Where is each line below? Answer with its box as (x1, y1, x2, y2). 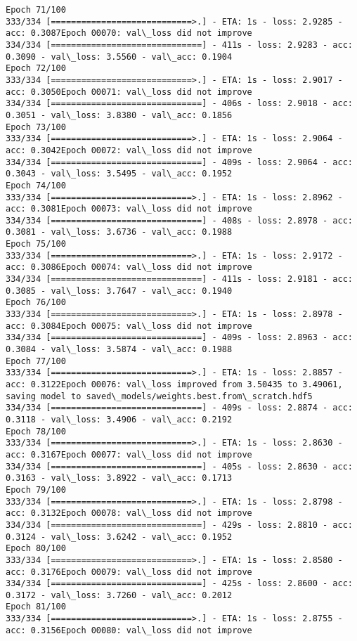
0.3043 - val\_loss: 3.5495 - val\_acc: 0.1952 (6, 169, 233, 179)
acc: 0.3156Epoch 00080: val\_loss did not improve (6, 625, 252, 635)
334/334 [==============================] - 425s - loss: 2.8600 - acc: (6, 578, 353, 589)
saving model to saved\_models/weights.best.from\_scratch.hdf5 (6, 391, 313, 401)
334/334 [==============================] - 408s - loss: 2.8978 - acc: (6, 215, 353, 226)
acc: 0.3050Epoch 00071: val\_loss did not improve (6, 86, 252, 97)
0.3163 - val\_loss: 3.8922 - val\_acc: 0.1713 (6, 473, 233, 484)
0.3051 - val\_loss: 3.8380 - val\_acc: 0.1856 (6, 110, 233, 120)
